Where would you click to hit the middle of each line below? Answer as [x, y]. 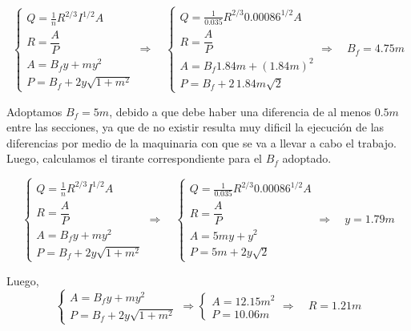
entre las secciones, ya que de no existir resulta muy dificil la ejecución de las [195, 127]
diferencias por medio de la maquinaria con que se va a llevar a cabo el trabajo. [201, 142]
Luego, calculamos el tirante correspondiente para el [134, 158]
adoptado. [307, 158]
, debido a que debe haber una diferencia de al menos [240, 111]
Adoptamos [34, 111]
